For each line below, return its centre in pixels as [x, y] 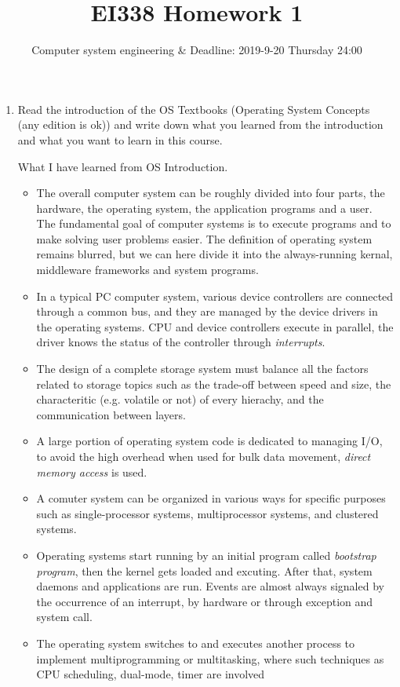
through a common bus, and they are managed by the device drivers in [207, 311]
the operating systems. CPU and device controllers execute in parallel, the [215, 326]
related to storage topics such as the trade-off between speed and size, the [214, 384]
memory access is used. [92, 471]
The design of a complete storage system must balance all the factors [202, 369]
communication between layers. [111, 414]
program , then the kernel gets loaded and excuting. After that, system [204, 570]
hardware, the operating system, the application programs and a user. [204, 208]
